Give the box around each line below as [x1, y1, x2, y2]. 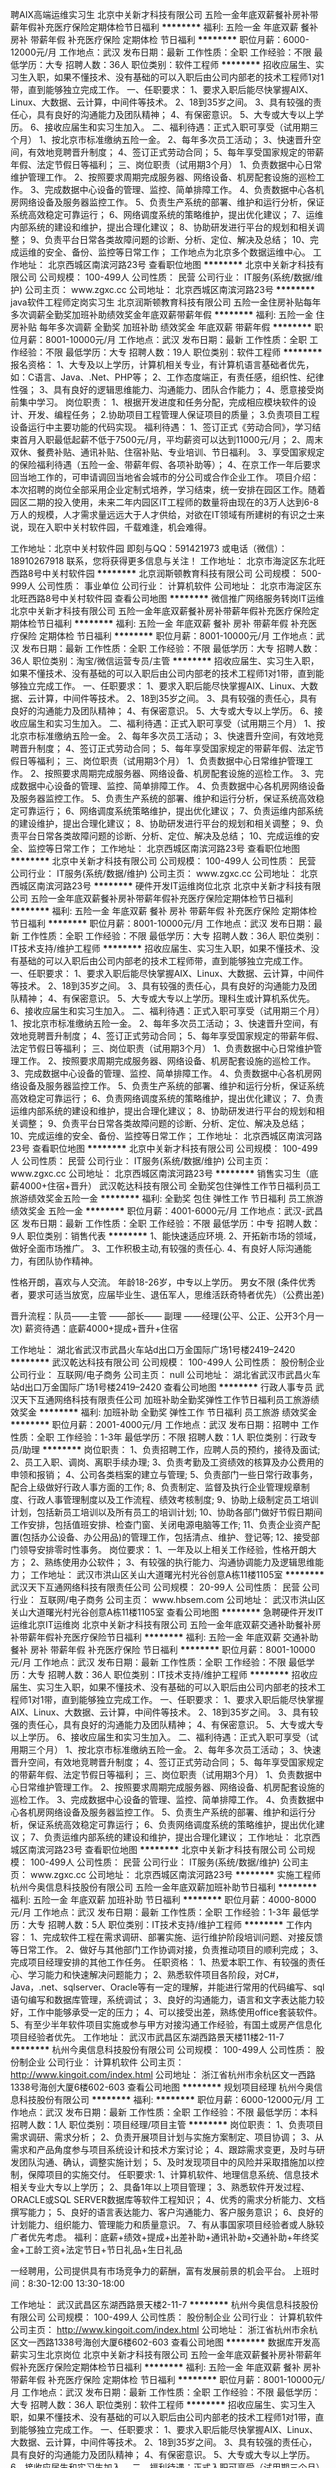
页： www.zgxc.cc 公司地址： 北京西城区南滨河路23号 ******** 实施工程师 [10, 1869, 322, 1880]
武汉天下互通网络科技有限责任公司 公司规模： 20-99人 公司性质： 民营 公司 [10, 1581, 320, 1593]
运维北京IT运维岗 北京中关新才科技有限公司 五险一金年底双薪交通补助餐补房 [10, 1619, 322, 1630]
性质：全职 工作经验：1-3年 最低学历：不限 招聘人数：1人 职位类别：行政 [10, 1431, 309, 1443]
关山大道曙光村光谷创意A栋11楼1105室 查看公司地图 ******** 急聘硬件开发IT [10, 1606, 324, 1618]
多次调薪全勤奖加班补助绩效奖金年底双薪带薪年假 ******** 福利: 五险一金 [10, 309, 314, 320]
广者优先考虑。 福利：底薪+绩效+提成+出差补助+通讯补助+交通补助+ [10, 2231, 293, 2243]
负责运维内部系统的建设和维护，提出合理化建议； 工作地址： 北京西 [43, 1831, 321, 1843]
